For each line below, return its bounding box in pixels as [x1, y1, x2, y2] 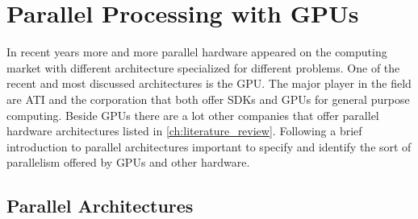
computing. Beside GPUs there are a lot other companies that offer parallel [6, 106, 379, 123]
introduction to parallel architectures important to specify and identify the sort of [6, 138, 412, 155]
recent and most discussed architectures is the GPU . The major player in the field [6, 75, 412, 92]
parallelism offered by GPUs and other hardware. [6, 154, 250, 171]
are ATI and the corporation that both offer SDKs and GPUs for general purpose [6, 90, 410, 107]
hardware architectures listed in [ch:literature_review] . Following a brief [6, 122, 362, 139]
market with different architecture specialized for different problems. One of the [6, 59, 400, 76]
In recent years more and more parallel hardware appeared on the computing [6, 43, 387, 60]
